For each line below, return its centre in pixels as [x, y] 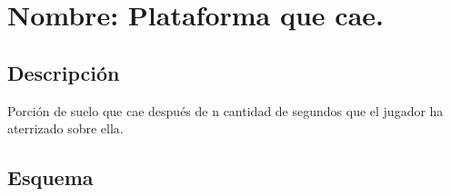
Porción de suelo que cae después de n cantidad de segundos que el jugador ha [225, 110]
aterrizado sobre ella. [65, 128]
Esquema [50, 177]
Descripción [64, 72]
